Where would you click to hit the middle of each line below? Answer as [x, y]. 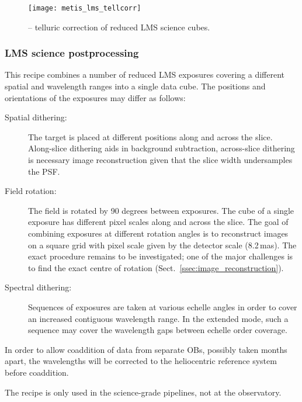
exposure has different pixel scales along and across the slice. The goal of [158, 222]
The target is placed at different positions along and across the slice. [150, 136]
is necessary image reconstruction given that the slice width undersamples [160, 160]
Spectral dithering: [38, 287]
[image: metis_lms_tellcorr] [85, 8]
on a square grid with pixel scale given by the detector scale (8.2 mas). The [162, 245]
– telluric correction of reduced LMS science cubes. [119, 27]
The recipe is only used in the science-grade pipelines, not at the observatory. [143, 392]
